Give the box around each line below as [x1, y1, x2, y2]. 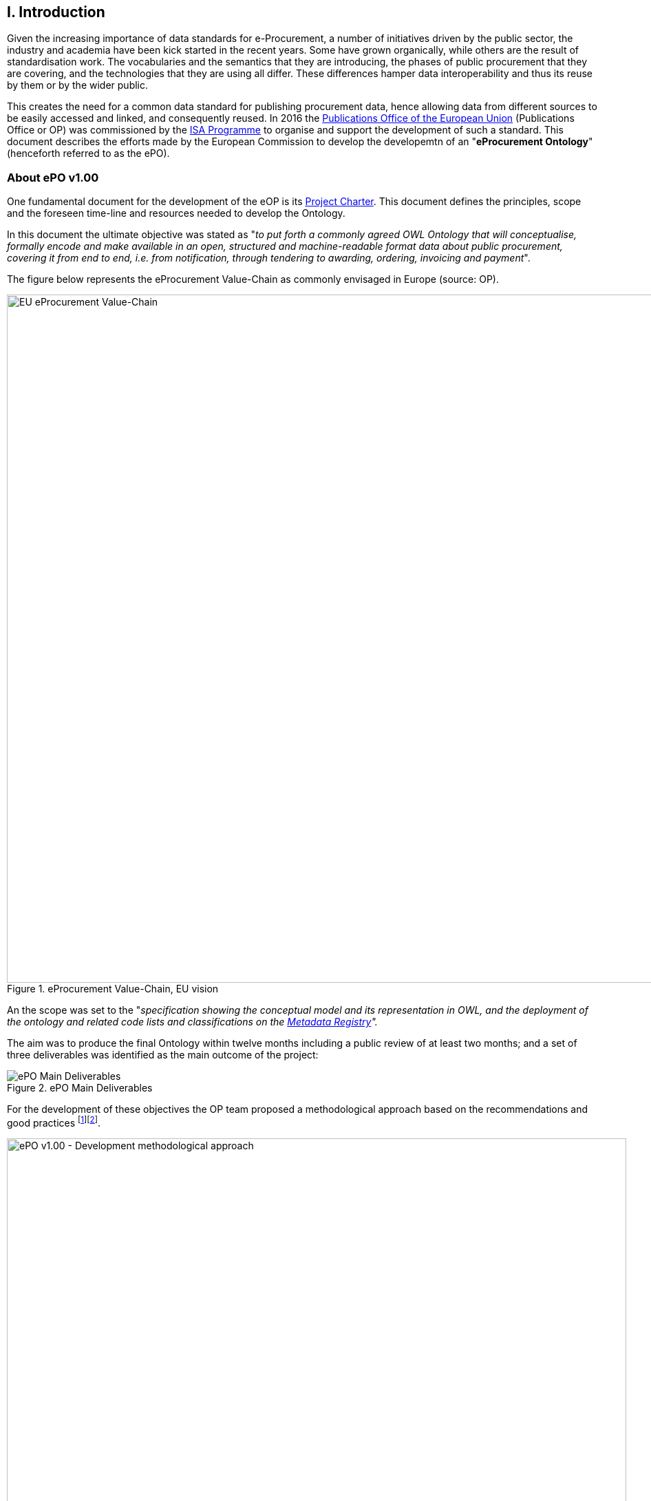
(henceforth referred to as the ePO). [7, 147, 170, 160]
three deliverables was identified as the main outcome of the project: [7, 1049, 319, 1061]
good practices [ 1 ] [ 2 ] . [7, 1115, 101, 1129]
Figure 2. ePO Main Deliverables [7, 1082, 153, 1094]
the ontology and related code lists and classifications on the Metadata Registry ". [7, 1016, 378, 1028]
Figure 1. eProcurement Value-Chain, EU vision [7, 983, 219, 995]
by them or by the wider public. [7, 79, 149, 92]
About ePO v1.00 [7, 170, 99, 184]
